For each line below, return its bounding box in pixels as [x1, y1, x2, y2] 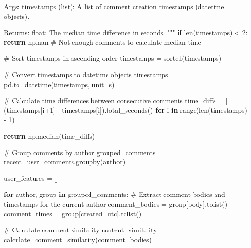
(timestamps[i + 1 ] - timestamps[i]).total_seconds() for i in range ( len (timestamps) [4, 105, 248, 115]
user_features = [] [4, 173, 58, 183]
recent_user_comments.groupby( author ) [4, 157, 125, 167]
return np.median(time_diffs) [4, 130, 95, 141]
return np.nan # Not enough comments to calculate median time [4, 36, 201, 47]
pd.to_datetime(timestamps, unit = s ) [4, 79, 115, 89]
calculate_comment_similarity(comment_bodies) [4, 234, 152, 244]
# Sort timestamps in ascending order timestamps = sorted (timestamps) [4, 53, 222, 63]
